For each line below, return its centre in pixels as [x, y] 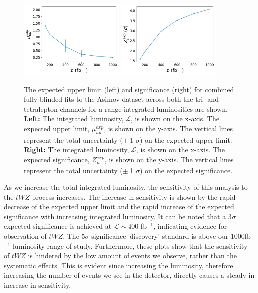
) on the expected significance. [186, 170]
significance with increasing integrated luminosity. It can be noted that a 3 [118, 216]
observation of [25, 236]
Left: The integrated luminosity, [74, 119]
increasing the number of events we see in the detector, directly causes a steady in [129, 275]
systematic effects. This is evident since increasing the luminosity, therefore [119, 265]
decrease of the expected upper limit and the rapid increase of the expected [119, 206]
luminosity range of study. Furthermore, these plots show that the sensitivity [130, 245]
